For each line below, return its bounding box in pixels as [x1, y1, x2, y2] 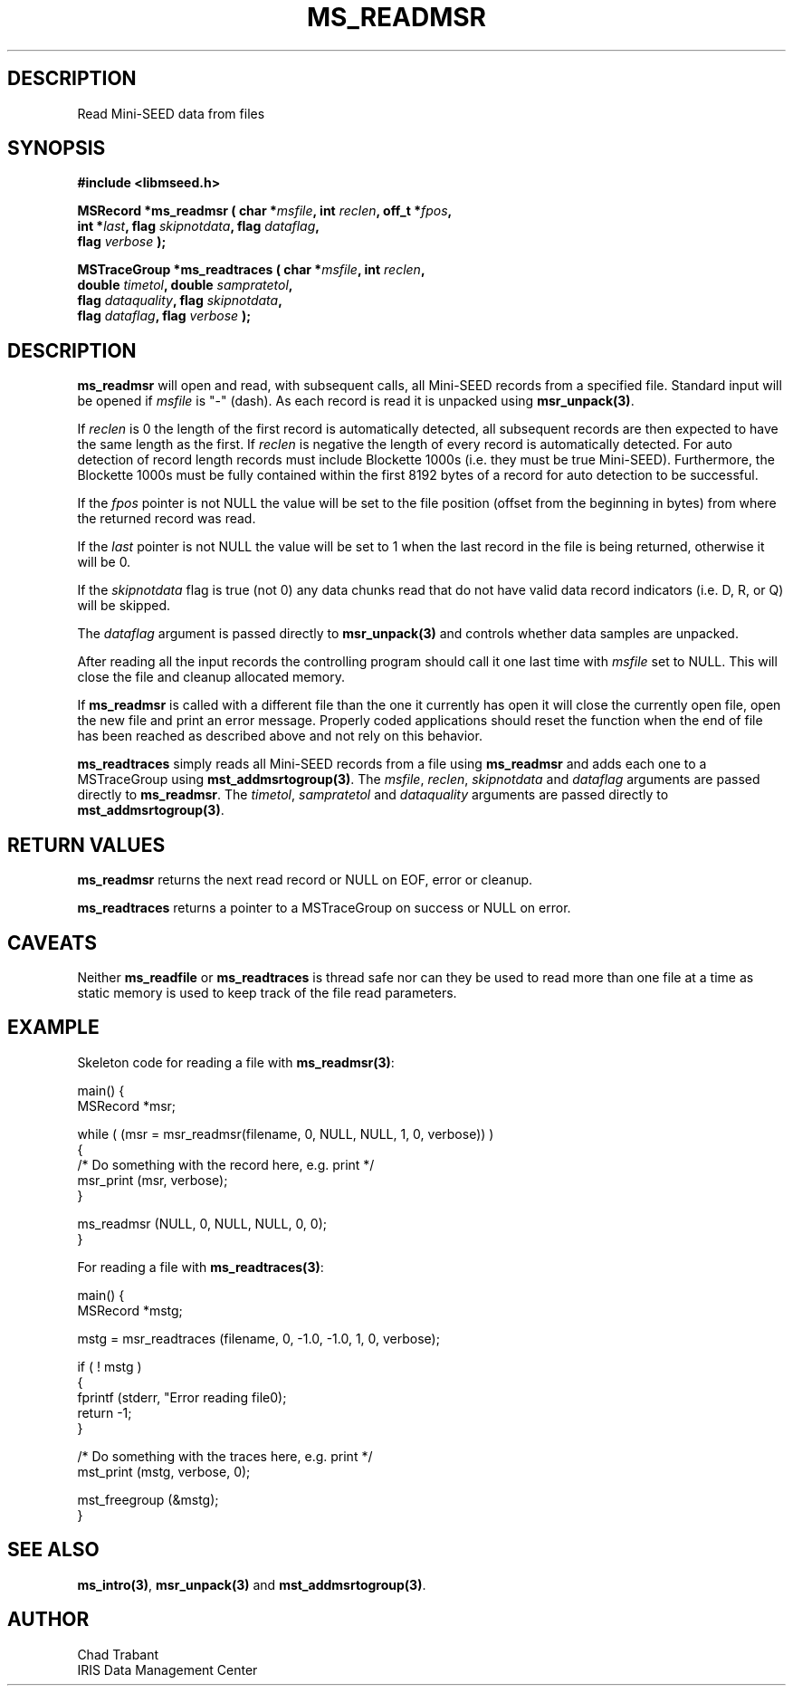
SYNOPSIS [7, 137, 106, 160]
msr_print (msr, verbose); [77, 1172, 228, 1188]
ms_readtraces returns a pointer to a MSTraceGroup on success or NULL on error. [77, 900, 571, 916]
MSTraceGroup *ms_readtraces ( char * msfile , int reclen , [77, 262, 425, 278]
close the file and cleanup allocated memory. [77, 669, 345, 685]
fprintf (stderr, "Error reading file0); [77, 1389, 287, 1405]
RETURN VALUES [7, 833, 166, 856]
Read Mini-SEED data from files [77, 105, 265, 121]
